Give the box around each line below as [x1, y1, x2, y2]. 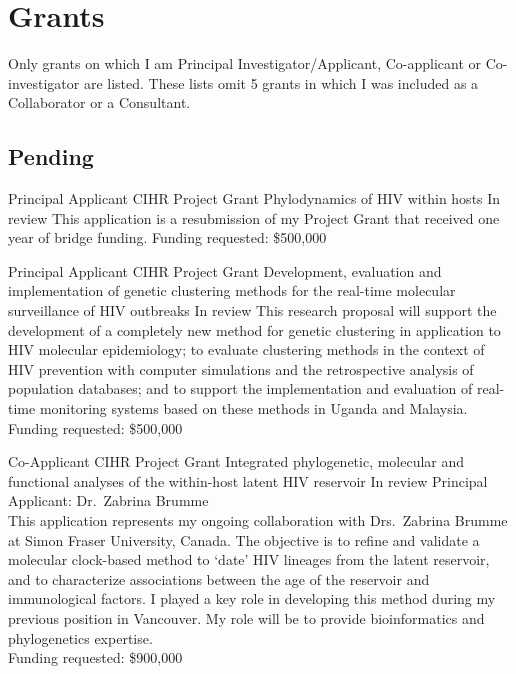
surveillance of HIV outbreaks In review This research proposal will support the [8, 300, 497, 321]
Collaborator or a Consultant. [8, 92, 191, 113]
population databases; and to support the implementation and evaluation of [8, 378, 473, 399]
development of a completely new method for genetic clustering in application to [8, 319, 501, 340]
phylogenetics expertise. [8, 627, 153, 648]
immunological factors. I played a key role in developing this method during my [8, 588, 496, 609]
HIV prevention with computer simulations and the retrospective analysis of [8, 358, 474, 379]
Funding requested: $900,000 [8, 647, 183, 668]
